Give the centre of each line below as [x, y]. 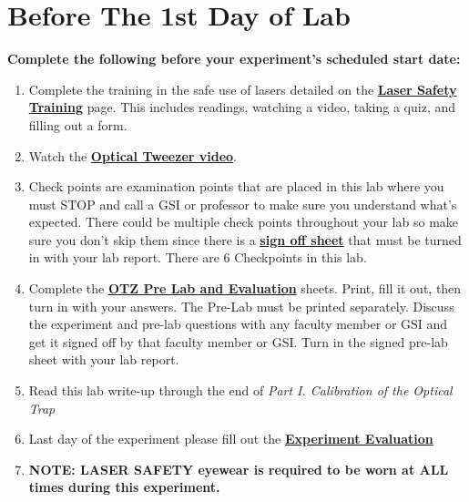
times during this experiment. [124, 487]
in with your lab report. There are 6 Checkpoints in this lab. [198, 257]
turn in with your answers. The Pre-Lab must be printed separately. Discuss [241, 306]
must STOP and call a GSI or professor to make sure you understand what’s [243, 204]
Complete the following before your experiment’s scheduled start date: [234, 59]
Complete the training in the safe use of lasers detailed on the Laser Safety [243, 89]
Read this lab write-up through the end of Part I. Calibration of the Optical [240, 390]
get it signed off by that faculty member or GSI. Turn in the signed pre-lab [238, 341]
